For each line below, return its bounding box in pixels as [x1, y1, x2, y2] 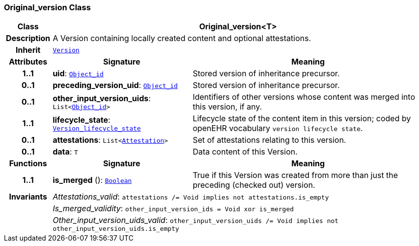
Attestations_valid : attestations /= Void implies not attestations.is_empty [52, 192, 329, 202]
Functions [9, 158, 47, 169]
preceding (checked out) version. [192, 180, 315, 190]
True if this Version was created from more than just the [192, 170, 398, 180]
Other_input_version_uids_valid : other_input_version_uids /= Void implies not [52, 215, 339, 225]
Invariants [9, 192, 47, 202]
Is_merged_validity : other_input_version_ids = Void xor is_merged [52, 203, 294, 214]
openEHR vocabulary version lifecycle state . [192, 123, 363, 134]
